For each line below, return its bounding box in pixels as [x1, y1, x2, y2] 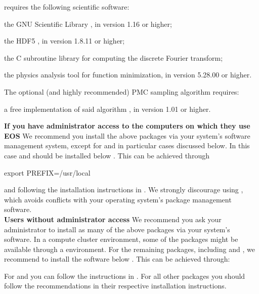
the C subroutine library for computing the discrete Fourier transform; [4, 52, 223, 63]
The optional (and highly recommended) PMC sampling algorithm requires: [4, 86, 239, 97]
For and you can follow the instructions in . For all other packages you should [4, 270, 245, 281]
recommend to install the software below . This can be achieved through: [4, 254, 230, 264]
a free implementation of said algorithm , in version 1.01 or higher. [4, 103, 211, 114]
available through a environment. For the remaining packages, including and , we [4, 243, 255, 254]
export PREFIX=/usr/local [4, 167, 91, 178]
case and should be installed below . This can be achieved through [4, 150, 209, 160]
